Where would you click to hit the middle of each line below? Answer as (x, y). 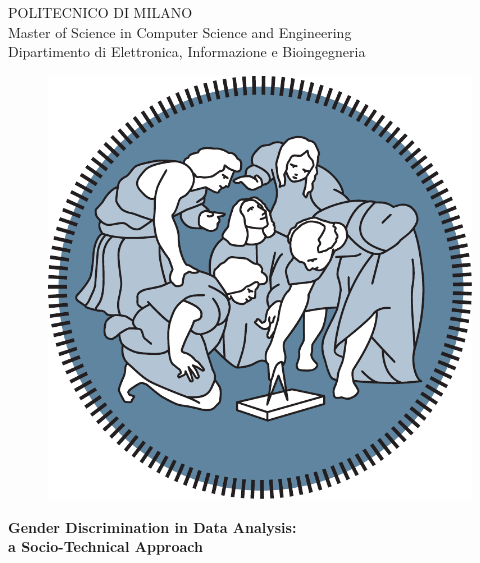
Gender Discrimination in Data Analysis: (152, 526)
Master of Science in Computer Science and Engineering (180, 31)
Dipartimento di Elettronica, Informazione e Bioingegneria (187, 51)
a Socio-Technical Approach (105, 546)
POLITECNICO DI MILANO (100, 12)
